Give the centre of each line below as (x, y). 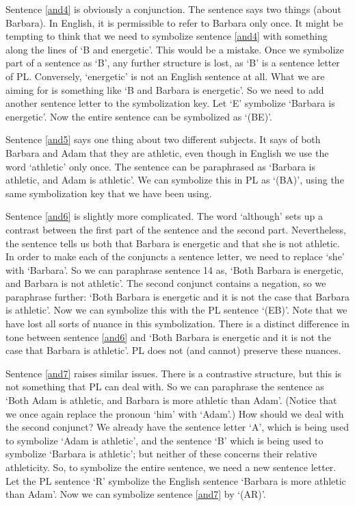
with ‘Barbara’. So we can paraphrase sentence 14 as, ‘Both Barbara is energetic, (175, 269)
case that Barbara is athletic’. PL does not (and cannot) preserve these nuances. (173, 350)
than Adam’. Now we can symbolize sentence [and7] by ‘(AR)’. (136, 494)
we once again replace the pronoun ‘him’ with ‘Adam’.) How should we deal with (175, 413)
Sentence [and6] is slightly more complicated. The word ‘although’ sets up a (164, 216)
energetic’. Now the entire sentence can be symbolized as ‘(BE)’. (139, 116)
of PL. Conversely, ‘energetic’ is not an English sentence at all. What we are (165, 76)
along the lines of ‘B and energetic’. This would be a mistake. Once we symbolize (175, 49)
